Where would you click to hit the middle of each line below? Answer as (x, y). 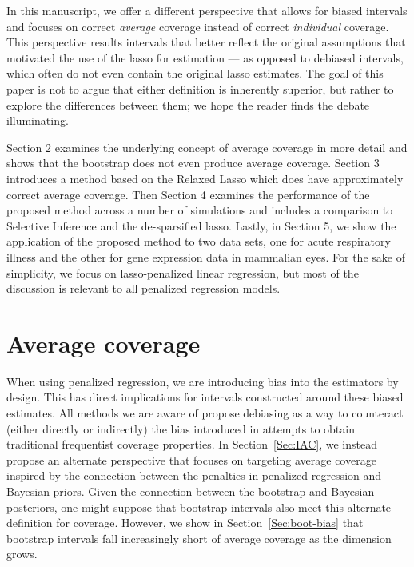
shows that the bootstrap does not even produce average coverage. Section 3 (193, 163)
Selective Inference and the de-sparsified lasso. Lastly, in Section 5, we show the (201, 225)
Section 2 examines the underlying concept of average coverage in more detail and (207, 147)
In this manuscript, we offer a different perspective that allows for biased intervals (207, 10)
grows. (22, 554)
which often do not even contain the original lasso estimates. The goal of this (195, 73)
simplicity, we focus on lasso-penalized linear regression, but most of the (183, 272)
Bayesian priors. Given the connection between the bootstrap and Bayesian (191, 491)
